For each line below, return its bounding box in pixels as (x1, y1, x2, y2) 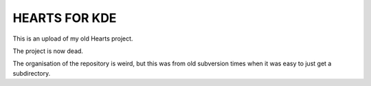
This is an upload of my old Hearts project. (12, 34, 133, 43)
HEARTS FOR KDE (12, 10, 117, 25)
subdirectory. (12, 69, 51, 77)
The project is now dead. (12, 47, 84, 55)
